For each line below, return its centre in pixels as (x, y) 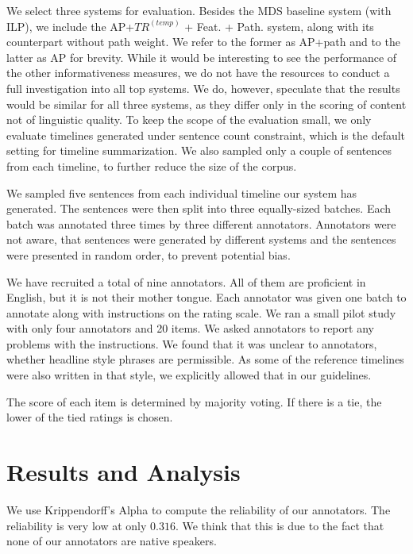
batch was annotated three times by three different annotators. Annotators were (201, 223)
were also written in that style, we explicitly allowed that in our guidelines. (189, 375)
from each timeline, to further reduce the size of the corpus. (152, 165)
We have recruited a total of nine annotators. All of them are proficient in (186, 281)
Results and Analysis (124, 472)
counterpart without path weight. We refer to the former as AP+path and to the (203, 42)
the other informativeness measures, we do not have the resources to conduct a (198, 73)
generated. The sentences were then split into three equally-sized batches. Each (199, 208)
